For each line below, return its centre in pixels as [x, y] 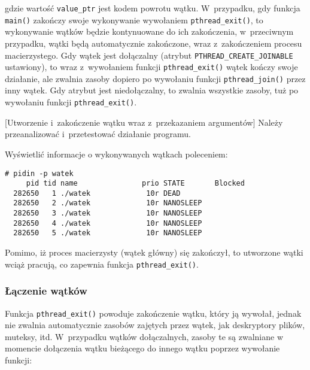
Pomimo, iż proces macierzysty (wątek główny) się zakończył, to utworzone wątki [154, 252]
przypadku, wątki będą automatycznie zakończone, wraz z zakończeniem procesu [154, 43]
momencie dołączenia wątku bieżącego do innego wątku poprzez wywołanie [142, 348]
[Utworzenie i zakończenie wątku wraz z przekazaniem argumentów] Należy [144, 122]
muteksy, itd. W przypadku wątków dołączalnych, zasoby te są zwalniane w [144, 336]
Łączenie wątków [46, 291]
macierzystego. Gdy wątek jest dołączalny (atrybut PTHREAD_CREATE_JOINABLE [149, 55]
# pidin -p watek [39, 173]
